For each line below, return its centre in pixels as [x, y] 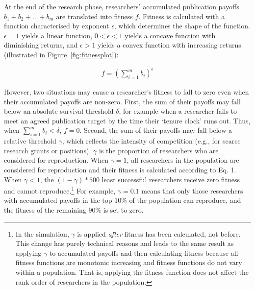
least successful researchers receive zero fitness [171, 179]
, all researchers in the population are [183, 160]
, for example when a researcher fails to [178, 111]
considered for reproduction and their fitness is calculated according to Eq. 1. [120, 170]
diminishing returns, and [41, 45]
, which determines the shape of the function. [182, 26]
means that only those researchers [192, 190]
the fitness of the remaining [45, 210]
